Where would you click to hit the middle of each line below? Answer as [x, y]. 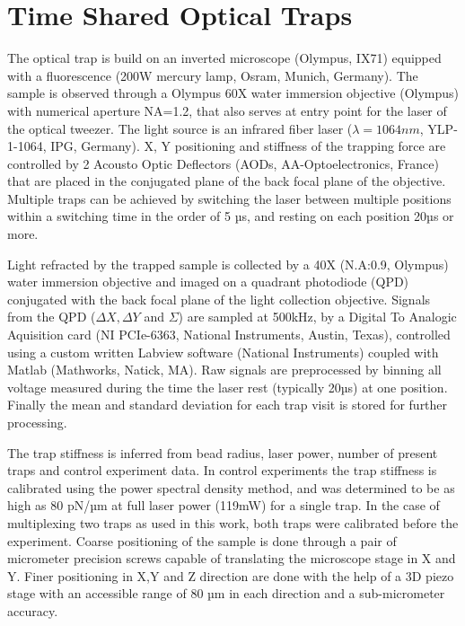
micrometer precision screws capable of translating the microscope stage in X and [232, 558]
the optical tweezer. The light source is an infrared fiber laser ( [180, 128]
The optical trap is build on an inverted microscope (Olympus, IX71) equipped [224, 58]
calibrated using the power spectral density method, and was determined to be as [231, 487]
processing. [37, 422]
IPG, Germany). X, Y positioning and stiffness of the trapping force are [248, 146]
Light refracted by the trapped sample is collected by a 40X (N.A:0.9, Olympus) [228, 264]
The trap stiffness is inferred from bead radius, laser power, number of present [223, 452]
